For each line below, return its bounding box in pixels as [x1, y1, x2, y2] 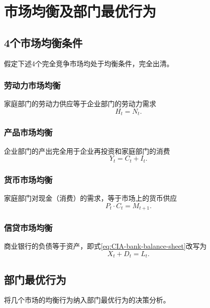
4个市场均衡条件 [4, 35, 83, 50]
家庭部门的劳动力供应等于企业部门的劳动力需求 [4, 98, 156, 109]
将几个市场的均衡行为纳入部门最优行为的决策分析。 [4, 295, 170, 305]
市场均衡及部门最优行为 [4, 1, 157, 21]
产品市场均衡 [4, 126, 53, 138]
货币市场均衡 [4, 173, 53, 185]
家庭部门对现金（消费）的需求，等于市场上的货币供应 [4, 192, 177, 203]
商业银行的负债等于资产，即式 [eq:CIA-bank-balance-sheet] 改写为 [4, 241, 207, 251]
